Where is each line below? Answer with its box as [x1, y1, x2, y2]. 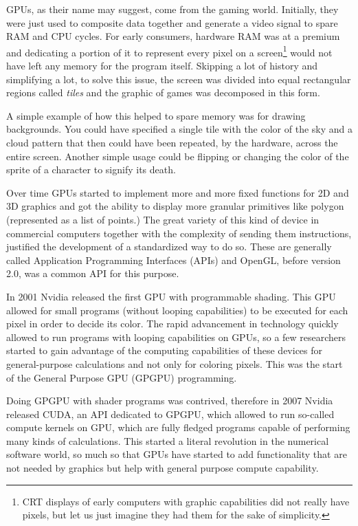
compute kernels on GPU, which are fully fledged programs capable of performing [6, 420, 350, 435]
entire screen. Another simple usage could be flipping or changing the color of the [6, 149, 349, 163]
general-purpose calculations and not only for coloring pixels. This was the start [6, 356, 343, 371]
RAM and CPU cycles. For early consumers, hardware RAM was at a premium [6, 29, 340, 43]
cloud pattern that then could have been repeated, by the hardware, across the [6, 135, 338, 149]
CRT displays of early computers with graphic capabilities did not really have [22, 494, 350, 508]
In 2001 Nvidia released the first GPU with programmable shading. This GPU [6, 289, 336, 303]
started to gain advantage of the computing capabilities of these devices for [6, 343, 323, 358]
